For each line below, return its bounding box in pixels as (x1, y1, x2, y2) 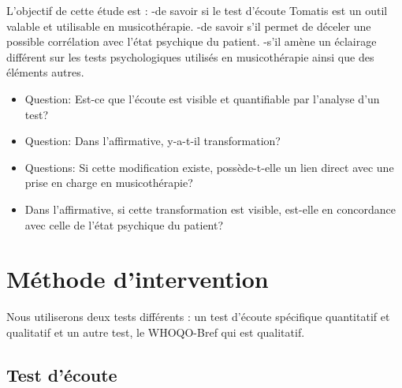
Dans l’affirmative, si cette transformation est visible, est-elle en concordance (24, 200, 396, 217)
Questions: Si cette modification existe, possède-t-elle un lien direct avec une (24, 159, 394, 175)
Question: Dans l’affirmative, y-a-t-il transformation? (24, 132, 281, 149)
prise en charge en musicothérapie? (24, 174, 193, 191)
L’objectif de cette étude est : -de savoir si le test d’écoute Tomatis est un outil (6, 2, 388, 18)
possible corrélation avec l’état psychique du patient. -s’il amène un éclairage (6, 33, 377, 50)
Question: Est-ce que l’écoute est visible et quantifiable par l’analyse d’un (24, 90, 380, 106)
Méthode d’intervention (6, 263, 269, 295)
